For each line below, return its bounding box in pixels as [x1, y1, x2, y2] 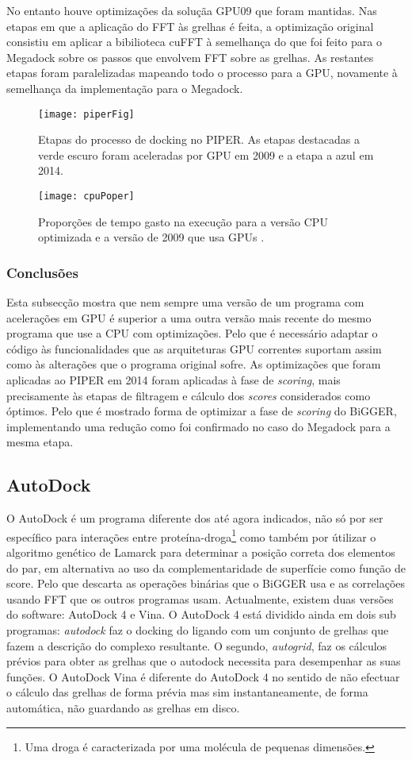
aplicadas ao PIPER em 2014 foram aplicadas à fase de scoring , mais [6, 372, 341, 388]
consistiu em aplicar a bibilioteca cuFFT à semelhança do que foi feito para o [6, 33, 382, 50]
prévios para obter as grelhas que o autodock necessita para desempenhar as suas [6, 653, 401, 669]
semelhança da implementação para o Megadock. [6, 79, 243, 96]
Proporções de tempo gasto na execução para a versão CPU [38, 213, 328, 230]
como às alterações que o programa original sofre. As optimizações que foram [6, 356, 381, 372]
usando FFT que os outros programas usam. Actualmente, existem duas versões [6, 590, 394, 607]
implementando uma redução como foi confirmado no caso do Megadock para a [6, 418, 391, 434]
